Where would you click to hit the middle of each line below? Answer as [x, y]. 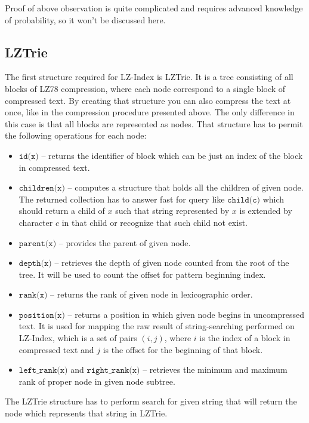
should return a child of [62, 211]
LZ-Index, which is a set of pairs [78, 338]
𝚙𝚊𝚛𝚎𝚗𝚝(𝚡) [38, 243]
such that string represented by [172, 211]
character [36, 222]
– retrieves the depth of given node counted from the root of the [172, 263]
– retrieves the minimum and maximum [215, 370]
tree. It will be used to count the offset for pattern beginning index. [142, 274]
